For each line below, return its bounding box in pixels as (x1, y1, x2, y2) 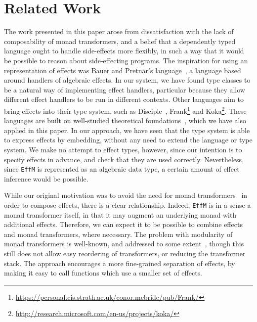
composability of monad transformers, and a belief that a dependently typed (4, 36, 236, 46)
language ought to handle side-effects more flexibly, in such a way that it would (4, 46, 244, 56)
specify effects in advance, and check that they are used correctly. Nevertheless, (4, 154, 244, 164)
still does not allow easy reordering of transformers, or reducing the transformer (4, 248, 246, 258)
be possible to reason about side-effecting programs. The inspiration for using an (4, 55, 248, 65)
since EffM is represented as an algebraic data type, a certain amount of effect (4, 164, 240, 174)
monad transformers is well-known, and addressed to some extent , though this (4, 238, 244, 249)
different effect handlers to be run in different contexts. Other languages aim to (4, 94, 244, 104)
